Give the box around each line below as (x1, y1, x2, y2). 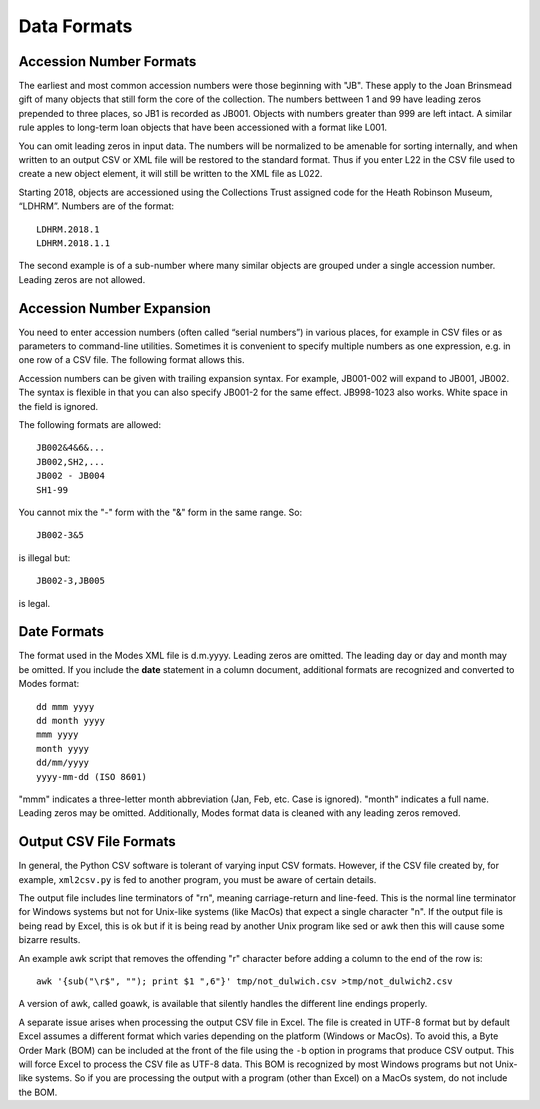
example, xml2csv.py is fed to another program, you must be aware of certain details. (18, 873, 377, 885)
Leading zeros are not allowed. (18, 273, 146, 285)
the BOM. (18, 1086, 58, 1098)
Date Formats (18, 623, 105, 640)
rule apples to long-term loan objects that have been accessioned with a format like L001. (18, 121, 388, 134)
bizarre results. (18, 934, 81, 946)
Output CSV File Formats (18, 833, 177, 850)
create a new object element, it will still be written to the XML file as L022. (18, 168, 323, 180)
